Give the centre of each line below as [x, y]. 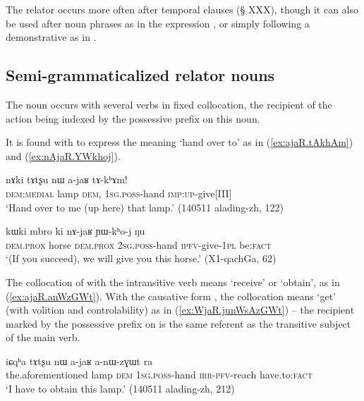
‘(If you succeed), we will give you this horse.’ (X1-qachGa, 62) [141, 258]
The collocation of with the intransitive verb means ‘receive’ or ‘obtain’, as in [173, 282]
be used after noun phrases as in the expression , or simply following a [158, 23]
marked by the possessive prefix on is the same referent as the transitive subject [178, 323]
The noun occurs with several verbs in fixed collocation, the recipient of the [169, 104]
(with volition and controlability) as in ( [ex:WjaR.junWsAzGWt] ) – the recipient [180, 310]
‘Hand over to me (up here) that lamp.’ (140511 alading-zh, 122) [145, 207]
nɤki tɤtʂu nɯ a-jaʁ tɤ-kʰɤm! [67, 179]
